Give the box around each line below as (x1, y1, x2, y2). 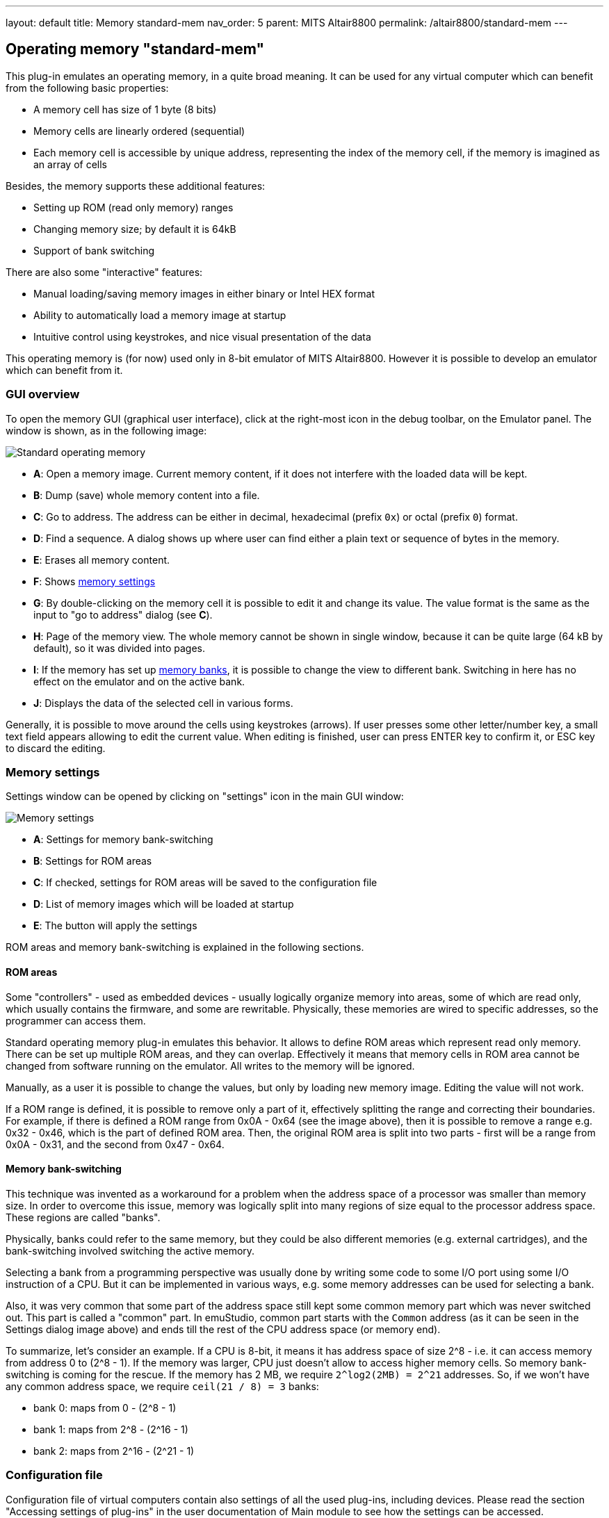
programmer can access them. (6, 1014, 146, 1027)
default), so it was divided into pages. (33, 642, 206, 654)
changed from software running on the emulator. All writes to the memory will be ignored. (6, 1059, 415, 1072)
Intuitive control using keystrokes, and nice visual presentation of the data (33, 330, 371, 343)
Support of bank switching (33, 244, 154, 256)
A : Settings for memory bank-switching (33, 833, 213, 846)
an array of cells (33, 158, 107, 170)
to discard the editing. (6, 742, 106, 754)
